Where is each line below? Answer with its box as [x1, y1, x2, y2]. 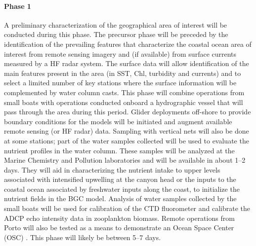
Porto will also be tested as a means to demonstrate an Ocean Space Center [4, 222, 234, 233]
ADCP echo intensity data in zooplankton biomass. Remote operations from [4, 212, 235, 223]
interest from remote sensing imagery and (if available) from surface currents [4, 48, 237, 59]
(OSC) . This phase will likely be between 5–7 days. [4, 232, 161, 242]
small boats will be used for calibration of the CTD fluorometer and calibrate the [4, 203, 251, 213]
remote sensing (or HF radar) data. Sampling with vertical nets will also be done [4, 126, 249, 136]
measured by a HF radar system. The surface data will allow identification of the [4, 58, 249, 69]
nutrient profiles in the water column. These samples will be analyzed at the [4, 145, 235, 155]
